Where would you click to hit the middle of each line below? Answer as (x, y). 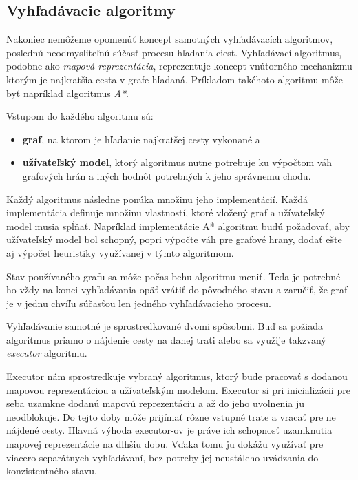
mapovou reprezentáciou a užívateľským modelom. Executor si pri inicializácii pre (178, 389)
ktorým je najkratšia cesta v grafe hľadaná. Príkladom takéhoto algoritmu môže (175, 79)
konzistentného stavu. (52, 471)
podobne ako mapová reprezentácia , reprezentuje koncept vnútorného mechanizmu (179, 66)
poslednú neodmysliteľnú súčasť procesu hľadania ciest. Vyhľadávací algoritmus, (174, 52)
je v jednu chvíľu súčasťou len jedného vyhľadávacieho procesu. (139, 303)
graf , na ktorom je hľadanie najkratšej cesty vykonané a (141, 139)
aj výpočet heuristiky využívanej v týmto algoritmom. (120, 252)
